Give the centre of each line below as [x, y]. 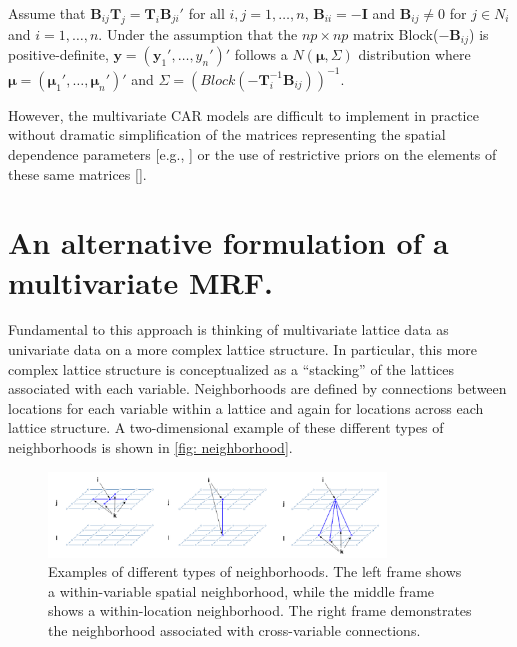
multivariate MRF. [140, 281]
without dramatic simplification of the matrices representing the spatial [227, 134]
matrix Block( [396, 33]
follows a [261, 54]
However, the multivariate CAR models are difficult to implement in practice [243, 114]
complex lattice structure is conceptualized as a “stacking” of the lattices [231, 368]
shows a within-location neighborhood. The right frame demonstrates [260, 610]
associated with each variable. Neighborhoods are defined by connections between [257, 388]
